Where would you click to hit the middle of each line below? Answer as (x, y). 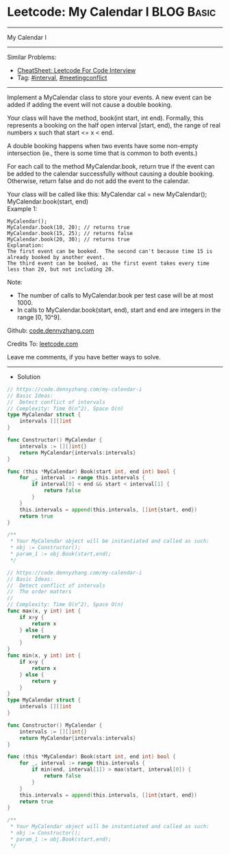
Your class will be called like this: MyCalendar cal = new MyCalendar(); (107, 194)
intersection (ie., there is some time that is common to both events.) (102, 153)
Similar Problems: (32, 57)
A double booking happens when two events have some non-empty (103, 145)
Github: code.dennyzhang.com (51, 330)
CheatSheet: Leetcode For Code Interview (76, 70)
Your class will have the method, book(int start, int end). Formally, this (105, 118)
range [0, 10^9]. (39, 317)
